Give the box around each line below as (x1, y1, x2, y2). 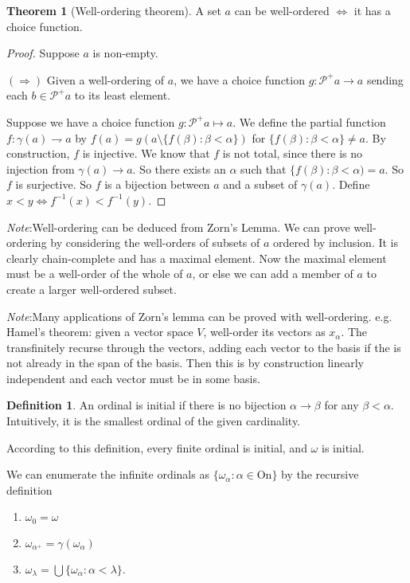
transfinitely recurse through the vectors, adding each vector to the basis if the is (6, 338, 401, 355)
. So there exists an (132, 160, 226, 177)
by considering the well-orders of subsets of (50, 234, 260, 251)
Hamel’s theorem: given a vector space (6, 323, 193, 340)
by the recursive (281, 466, 359, 483)
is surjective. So (15, 176, 92, 193)
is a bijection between (104, 176, 210, 193)
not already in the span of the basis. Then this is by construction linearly (6, 354, 364, 371)
